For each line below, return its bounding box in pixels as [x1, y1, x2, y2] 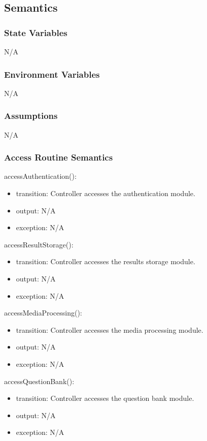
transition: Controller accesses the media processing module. [16, 324, 203, 335]
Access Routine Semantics [4, 151, 113, 164]
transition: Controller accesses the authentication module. [16, 188, 195, 199]
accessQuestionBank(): [4, 375, 75, 386]
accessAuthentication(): [4, 171, 77, 181]
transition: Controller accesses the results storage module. [16, 256, 195, 267]
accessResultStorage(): [4, 239, 74, 249]
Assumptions [4, 109, 58, 122]
